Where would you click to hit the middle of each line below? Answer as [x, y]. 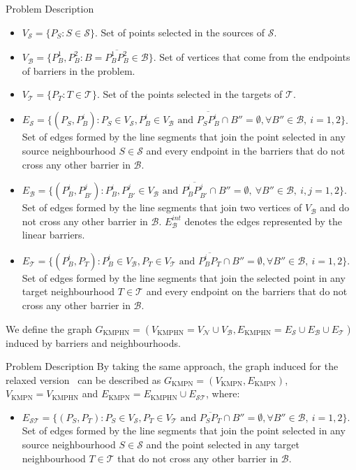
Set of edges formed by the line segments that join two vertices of [162, 207]
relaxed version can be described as [83, 379]
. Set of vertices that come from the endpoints [252, 56]
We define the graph [49, 328]
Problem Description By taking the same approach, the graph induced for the [172, 366]
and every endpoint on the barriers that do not [247, 291]
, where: [223, 393]
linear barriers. [53, 235]
